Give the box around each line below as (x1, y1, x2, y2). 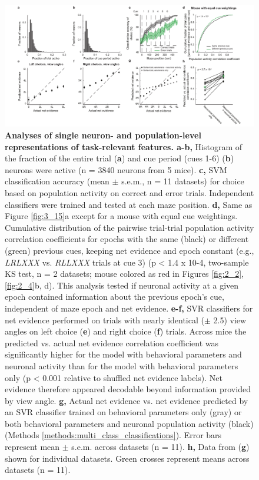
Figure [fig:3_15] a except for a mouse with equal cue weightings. (5, 210, 238, 222)
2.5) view (213, 313, 247, 326)
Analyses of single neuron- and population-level (5, 129, 201, 141)
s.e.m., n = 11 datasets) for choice (121, 175, 244, 187)
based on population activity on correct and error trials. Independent (5, 187, 254, 198)
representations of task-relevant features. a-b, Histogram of (5, 140, 243, 153)
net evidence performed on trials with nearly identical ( (5, 313, 204, 326)
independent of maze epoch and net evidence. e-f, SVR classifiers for (5, 302, 253, 314)
